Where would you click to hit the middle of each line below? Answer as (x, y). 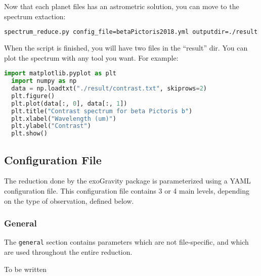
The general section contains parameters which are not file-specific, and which (126, 242)
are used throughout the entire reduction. (68, 251)
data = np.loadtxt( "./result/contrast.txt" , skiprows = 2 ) (109, 88)
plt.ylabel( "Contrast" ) (51, 126)
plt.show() (29, 134)
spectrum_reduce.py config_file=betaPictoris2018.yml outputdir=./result (131, 32)
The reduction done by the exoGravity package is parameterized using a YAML (127, 181)
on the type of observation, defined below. (69, 200)
